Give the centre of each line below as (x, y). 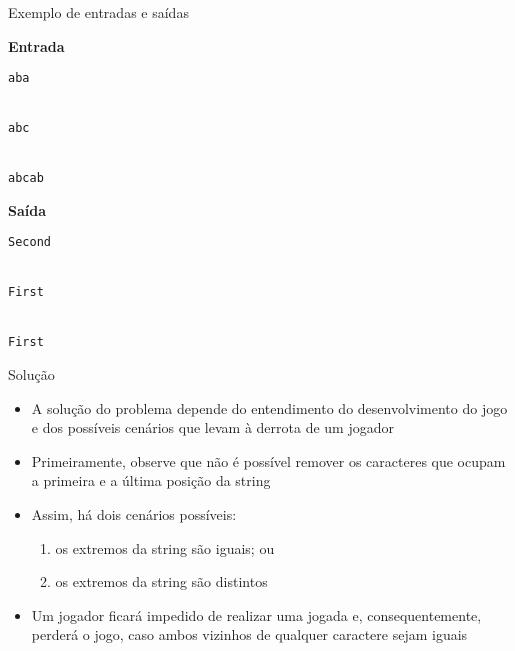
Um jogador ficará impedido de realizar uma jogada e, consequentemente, (256, 614)
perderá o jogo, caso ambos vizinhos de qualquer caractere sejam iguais (249, 634)
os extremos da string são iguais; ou (165, 547)
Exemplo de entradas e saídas (98, 12)
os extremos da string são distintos (161, 581)
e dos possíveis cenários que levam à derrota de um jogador (212, 427)
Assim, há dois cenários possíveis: (134, 513)
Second (29, 242)
